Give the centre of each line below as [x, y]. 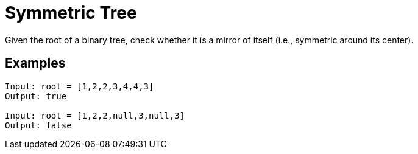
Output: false [38, 125]
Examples [35, 63]
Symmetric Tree [71, 13]
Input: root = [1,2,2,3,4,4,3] [80, 86]
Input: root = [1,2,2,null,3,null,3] [95, 115]
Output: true [36, 96]
